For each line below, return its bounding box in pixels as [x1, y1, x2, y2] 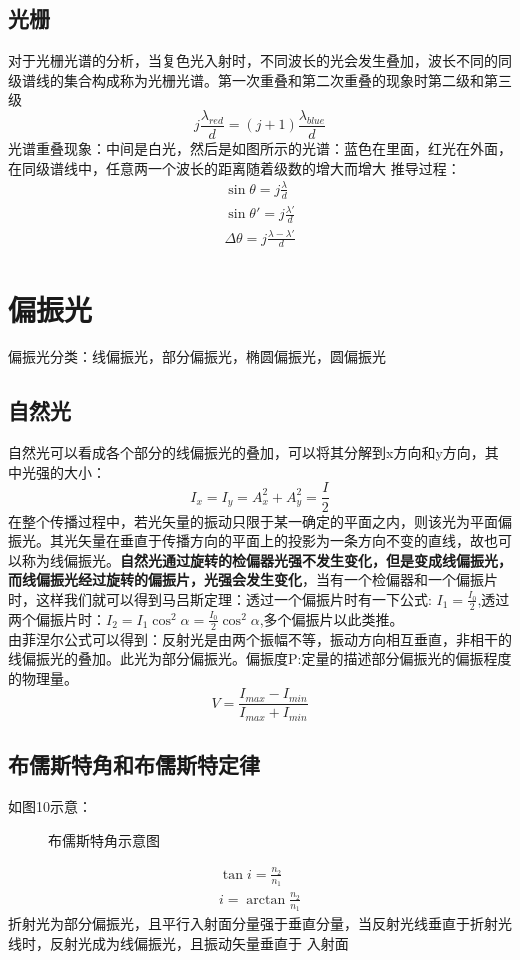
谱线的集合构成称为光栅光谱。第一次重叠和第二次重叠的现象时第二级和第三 [21, 69, 512, 90]
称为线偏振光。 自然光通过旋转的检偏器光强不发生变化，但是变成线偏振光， [21, 549, 512, 570]
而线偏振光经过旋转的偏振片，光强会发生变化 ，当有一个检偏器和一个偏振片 [8, 569, 498, 590]
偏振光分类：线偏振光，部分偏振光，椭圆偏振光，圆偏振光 [8, 346, 386, 367]
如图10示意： [8, 796, 92, 817]
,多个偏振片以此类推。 [259, 608, 404, 629]
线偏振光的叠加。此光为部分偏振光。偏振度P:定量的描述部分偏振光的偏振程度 [8, 648, 512, 669]
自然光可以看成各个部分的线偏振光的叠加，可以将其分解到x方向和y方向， [8, 442, 485, 463]
